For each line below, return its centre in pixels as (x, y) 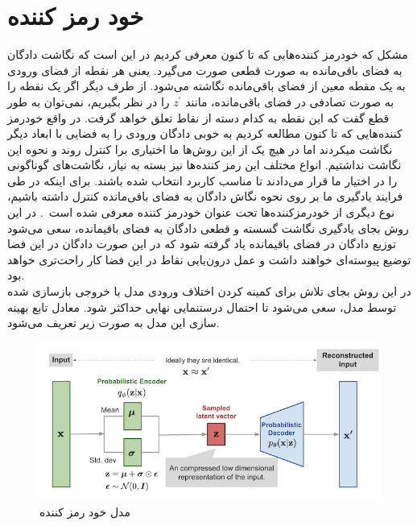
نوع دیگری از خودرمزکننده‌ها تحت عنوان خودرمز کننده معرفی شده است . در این (201, 212)
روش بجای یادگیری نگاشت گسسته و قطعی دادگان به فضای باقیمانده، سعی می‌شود (208, 228)
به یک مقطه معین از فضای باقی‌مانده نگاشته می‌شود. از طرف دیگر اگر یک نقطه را (206, 86)
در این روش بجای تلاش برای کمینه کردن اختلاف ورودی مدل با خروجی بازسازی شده (209, 291)
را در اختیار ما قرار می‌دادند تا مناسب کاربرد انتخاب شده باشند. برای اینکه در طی (202, 180)
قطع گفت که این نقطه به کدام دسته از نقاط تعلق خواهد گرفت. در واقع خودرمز (198, 117)
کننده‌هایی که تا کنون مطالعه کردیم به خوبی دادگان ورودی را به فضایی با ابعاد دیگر (205, 133)
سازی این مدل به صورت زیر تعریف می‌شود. (114, 323)
